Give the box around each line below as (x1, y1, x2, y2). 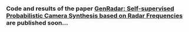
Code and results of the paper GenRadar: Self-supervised (6, 5, 175, 13)
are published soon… (6, 19, 69, 27)
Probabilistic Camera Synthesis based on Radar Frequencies (6, 11, 183, 19)
